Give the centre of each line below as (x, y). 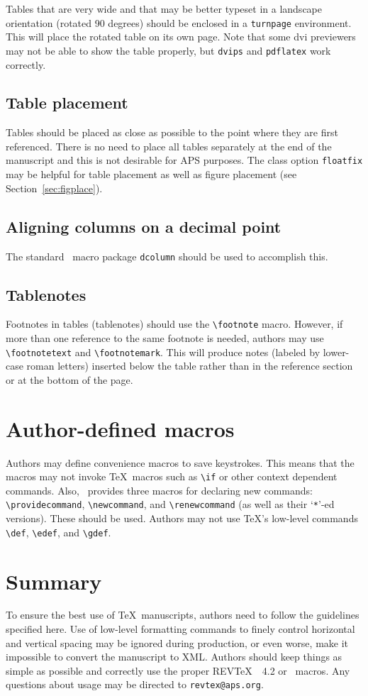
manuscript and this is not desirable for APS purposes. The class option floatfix (184, 160)
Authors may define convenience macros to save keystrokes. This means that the (180, 462)
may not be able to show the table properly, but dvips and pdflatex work (168, 50)
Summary (54, 581)
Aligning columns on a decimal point (144, 226)
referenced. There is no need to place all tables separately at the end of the (169, 146)
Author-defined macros (120, 428)
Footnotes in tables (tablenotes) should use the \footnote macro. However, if (174, 324)
